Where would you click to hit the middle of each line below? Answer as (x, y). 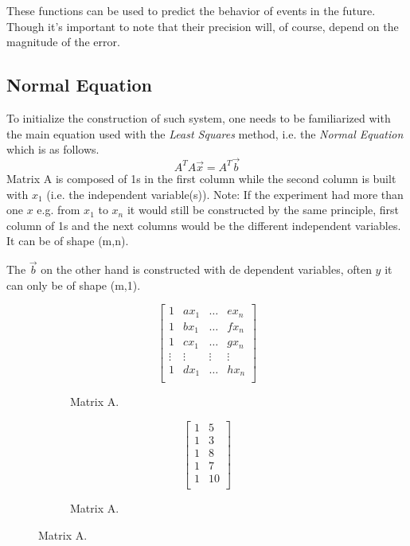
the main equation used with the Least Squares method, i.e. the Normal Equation (205, 133)
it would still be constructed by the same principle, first (263, 210)
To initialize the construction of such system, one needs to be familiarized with (199, 117)
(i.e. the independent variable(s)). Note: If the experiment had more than (225, 194)
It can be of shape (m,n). (68, 241)
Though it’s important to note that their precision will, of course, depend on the (203, 26)
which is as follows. (53, 149)
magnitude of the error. (63, 42)
